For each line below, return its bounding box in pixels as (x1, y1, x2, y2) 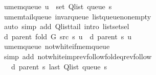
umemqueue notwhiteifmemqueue (4, 41, 110, 52)
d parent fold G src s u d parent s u (4, 31, 131, 41)
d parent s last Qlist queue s (11, 61, 107, 71)
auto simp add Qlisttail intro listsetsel (4, 21, 129, 32)
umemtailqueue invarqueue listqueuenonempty (4, 11, 151, 21)
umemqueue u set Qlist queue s (4, 1, 112, 11)
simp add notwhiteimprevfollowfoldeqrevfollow (4, 51, 152, 61)
